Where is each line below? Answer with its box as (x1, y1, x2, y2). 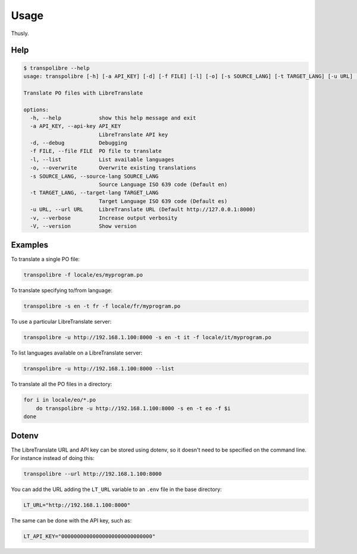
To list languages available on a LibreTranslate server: (11, 349, 143, 356)
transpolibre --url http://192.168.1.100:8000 (23, 470, 162, 477)
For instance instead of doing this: (11, 455, 95, 461)
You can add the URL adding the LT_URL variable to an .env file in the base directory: (11, 486, 223, 493)
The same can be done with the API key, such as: (11, 517, 132, 524)
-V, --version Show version (30, 223, 137, 229)
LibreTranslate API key (98, 131, 168, 138)
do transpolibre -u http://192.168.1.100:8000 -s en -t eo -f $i (36, 405, 231, 412)
